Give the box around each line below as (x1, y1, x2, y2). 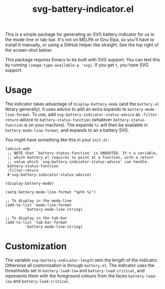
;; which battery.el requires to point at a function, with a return (7, 155, 154, 160)
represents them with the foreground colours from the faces (5, 273, 127, 279)
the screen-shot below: (5, 47, 53, 53)
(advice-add (5, 146, 30, 151)
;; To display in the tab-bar (5, 216, 68, 221)
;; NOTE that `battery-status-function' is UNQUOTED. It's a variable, (7, 151, 158, 156)
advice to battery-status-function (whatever (19, 117, 113, 123)
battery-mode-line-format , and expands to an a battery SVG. (5, 127, 129, 133)
